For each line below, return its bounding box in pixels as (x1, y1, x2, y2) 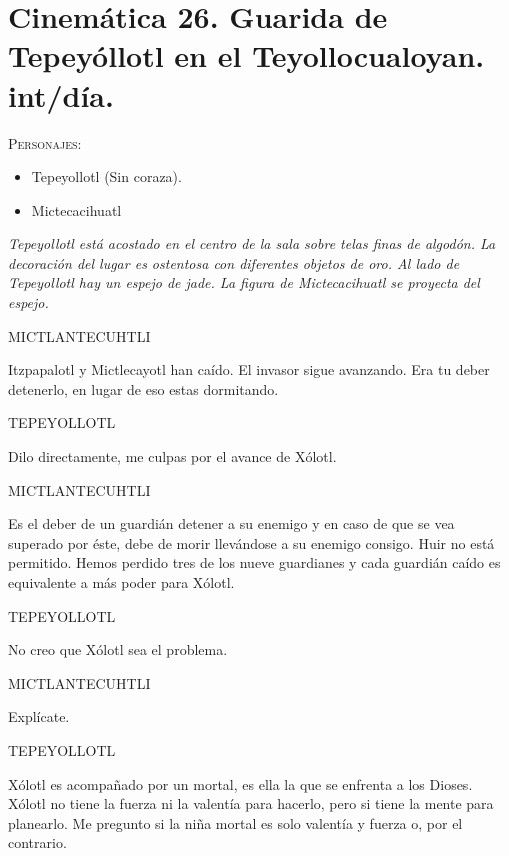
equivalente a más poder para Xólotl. (8, 572, 235, 592)
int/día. (8, 74, 114, 115)
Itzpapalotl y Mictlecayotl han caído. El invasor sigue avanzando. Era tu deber (8, 359, 490, 380)
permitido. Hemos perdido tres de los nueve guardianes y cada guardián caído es (8, 552, 501, 573)
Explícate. (8, 706, 70, 727)
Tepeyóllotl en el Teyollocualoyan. (8, 35, 485, 76)
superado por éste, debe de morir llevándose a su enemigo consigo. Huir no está (8, 532, 495, 553)
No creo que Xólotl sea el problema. (8, 639, 228, 660)
